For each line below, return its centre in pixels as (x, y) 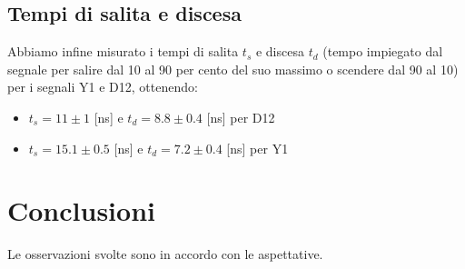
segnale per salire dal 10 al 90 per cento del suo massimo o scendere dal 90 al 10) (233, 69)
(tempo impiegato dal (383, 51)
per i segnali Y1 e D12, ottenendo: (103, 87)
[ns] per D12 (241, 117)
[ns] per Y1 (257, 148)
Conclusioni (81, 210)
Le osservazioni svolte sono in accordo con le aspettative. (165, 254)
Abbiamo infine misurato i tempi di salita (123, 51)
